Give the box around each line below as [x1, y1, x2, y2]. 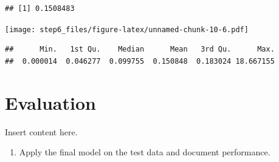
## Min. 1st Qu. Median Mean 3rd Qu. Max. [5, 45, 275, 54]
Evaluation [5, 90, 96, 115]
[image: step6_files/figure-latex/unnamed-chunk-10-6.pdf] [5, 25, 249, 34]
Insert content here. [5, 125, 78, 138]
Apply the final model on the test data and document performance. [19, 146, 270, 158]
